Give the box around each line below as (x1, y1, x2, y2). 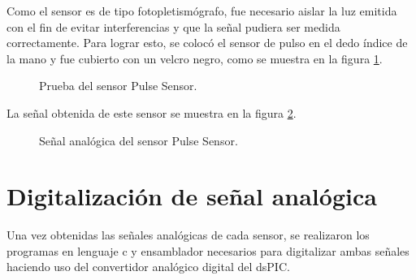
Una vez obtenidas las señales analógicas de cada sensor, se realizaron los (6, 226, 370, 243)
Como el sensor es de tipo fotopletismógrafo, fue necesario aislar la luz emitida (6, 2, 397, 19)
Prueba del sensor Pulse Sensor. (39, 77, 197, 94)
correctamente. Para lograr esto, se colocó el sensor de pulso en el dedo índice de (6, 34, 408, 51)
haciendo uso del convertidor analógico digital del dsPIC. (6, 258, 290, 275)
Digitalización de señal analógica (6, 179, 377, 213)
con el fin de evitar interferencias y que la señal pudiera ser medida (6, 18, 340, 35)
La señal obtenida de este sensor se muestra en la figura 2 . (6, 104, 297, 121)
